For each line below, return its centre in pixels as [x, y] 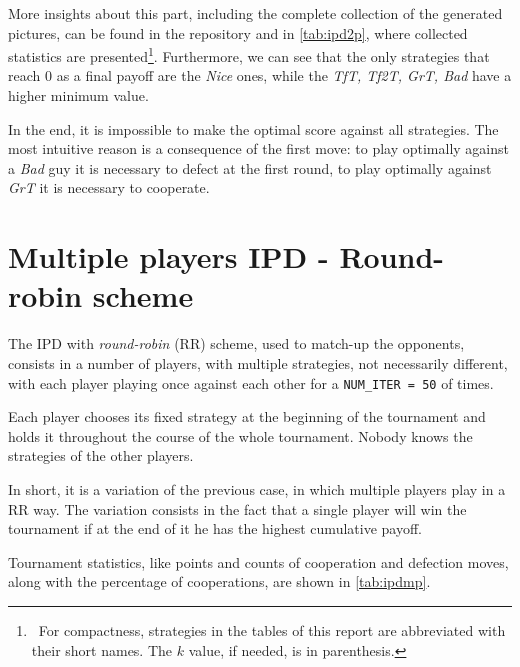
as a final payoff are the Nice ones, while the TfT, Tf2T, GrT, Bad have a [284, 75]
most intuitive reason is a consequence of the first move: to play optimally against [259, 148]
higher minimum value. [78, 95]
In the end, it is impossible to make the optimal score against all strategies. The [253, 128]
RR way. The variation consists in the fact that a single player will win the [237, 508]
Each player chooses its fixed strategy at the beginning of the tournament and [247, 416]
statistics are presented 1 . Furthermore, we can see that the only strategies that [249, 54]
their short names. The [102, 649]
